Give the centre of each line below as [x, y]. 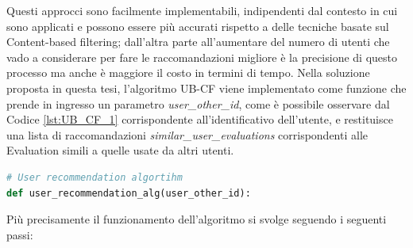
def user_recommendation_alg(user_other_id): [129, 193]
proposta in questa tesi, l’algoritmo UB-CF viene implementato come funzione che [206, 88]
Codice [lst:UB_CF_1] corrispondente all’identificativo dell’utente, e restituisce [200, 119]
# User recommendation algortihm [95, 177]
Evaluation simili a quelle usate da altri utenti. [120, 150]
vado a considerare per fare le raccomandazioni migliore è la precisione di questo [202, 57]
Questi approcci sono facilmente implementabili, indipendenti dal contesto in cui [202, 10]
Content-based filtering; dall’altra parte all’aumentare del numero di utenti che [198, 42]
